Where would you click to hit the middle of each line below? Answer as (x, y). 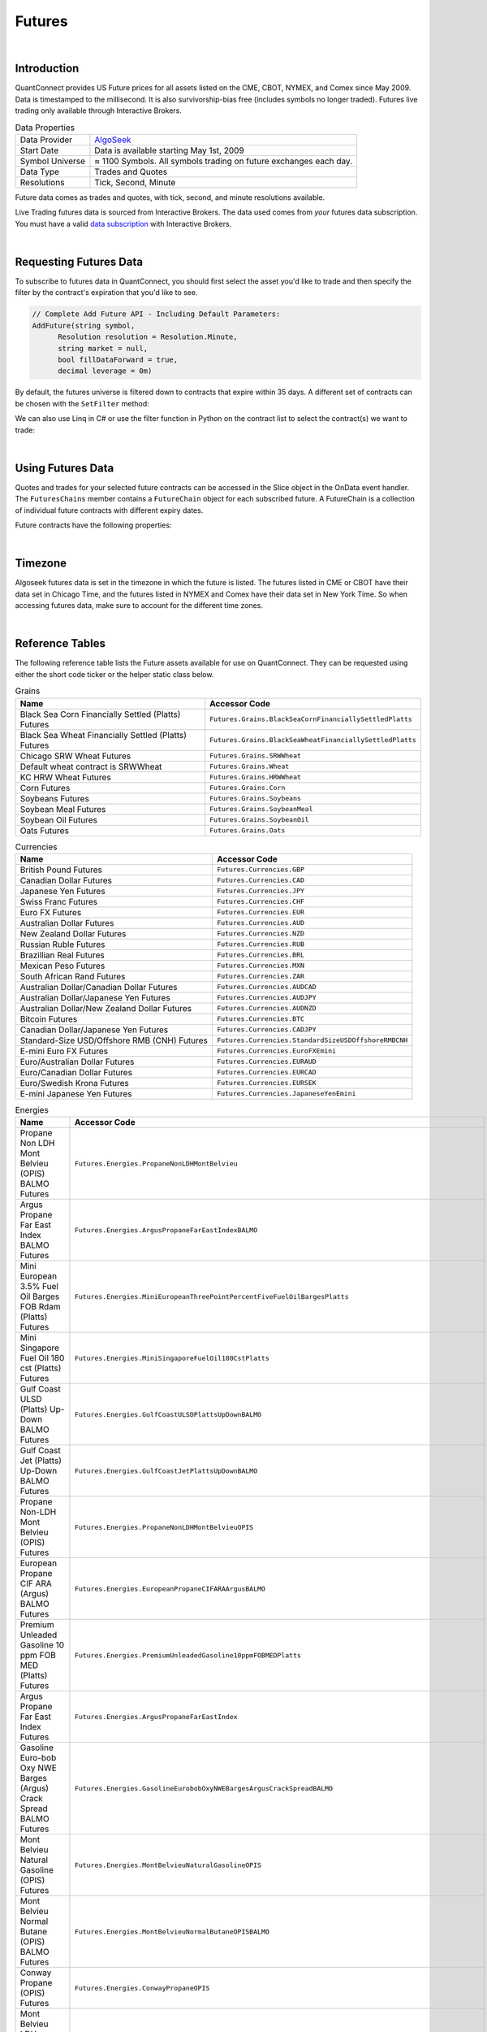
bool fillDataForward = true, (118, 360)
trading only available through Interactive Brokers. (99, 111)
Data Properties (45, 128)
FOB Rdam (40, 1307)
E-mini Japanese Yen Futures (76, 1093)
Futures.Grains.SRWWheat (256, 756)
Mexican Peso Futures (62, 966)
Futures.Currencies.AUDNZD (266, 1008)
